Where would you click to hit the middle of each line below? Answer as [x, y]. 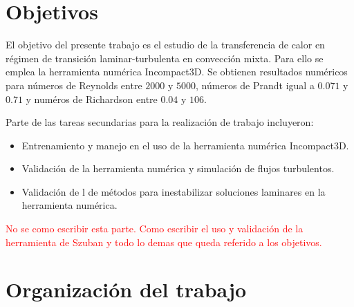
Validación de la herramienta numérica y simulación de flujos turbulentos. [178, 168]
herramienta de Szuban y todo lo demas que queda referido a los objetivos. [164, 242]
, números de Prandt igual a [255, 85]
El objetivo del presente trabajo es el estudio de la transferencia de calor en [165, 45]
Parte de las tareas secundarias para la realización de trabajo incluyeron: [160, 122]
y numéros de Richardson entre [92, 99]
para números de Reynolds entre [74, 85]
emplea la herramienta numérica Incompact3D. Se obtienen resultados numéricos [177, 72]
